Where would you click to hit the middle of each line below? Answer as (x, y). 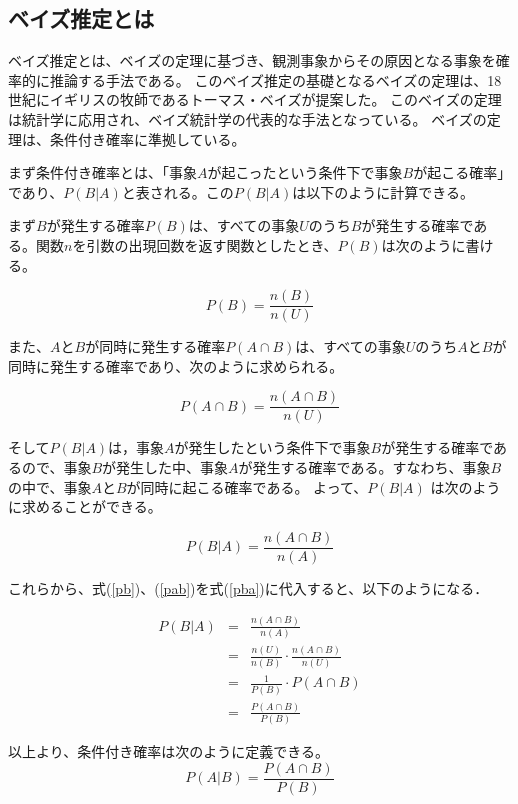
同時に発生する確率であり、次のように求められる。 (176, 365)
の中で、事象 (50, 486)
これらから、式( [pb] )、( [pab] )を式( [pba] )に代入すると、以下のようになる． (248, 587)
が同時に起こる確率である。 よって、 (247, 486)
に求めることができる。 (85, 506)
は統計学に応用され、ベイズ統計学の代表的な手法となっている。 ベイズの (247, 118)
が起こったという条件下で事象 (305, 172)
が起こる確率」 (462, 172)
